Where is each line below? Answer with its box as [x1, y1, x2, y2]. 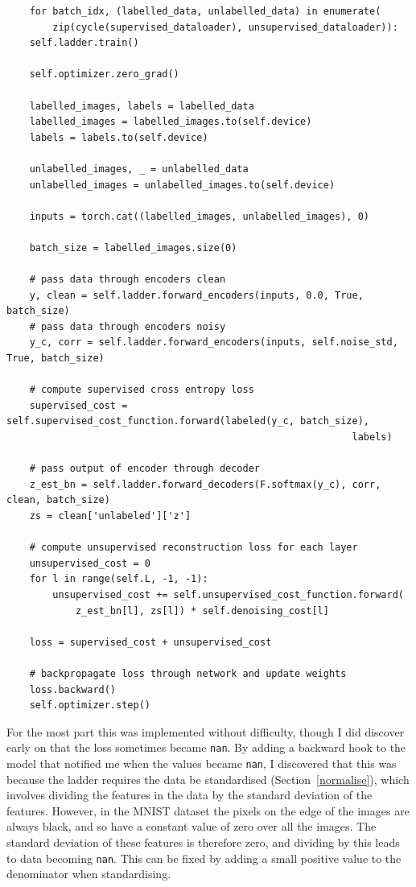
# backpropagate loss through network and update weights [29, 667, 347, 679]
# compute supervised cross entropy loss [29, 384, 254, 396]
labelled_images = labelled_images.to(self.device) [29, 116, 312, 128]
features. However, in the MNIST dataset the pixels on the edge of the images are [6, 802, 410, 819]
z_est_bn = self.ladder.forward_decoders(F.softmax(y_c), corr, [29, 478, 381, 490]
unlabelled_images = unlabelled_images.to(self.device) [29, 179, 336, 191]
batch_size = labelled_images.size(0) [29, 241, 237, 254]
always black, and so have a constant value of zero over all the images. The [6, 818, 377, 835]
